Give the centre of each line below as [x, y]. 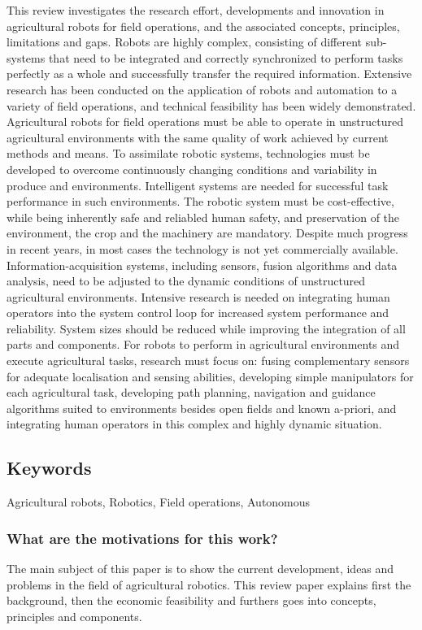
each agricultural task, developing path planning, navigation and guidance [191, 392]
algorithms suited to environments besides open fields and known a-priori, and [202, 408]
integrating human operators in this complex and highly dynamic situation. [194, 424]
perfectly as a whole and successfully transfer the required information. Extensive [209, 74]
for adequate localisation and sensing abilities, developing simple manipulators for [210, 376]
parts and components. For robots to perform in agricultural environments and [203, 344]
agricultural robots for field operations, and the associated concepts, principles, [203, 26]
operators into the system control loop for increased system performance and [198, 313]
